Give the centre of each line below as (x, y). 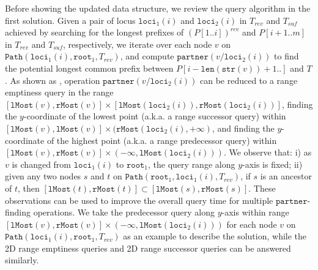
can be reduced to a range (249, 80)
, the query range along (192, 164)
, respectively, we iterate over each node (137, 44)
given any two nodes (43, 176)
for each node (252, 224)
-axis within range (255, 212)
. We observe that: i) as (268, 152)
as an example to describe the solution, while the (215, 236)
